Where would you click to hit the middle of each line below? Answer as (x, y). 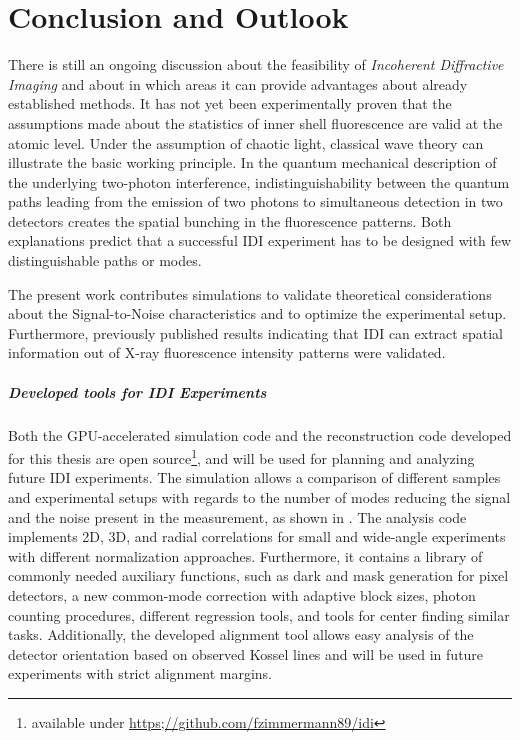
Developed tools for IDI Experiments (137, 391)
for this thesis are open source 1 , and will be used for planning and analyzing (241, 456)
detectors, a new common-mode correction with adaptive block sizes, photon (242, 595)
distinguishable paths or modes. (105, 260)
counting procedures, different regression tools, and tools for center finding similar (259, 614)
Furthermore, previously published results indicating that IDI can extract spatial (255, 332)
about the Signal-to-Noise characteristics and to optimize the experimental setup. (257, 313)
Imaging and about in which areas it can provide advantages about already (238, 83)
